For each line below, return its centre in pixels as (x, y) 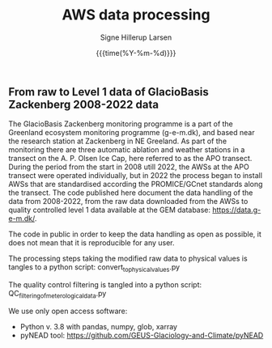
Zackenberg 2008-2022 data (84, 104)
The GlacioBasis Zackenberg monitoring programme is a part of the (121, 124)
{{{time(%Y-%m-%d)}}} (136, 53)
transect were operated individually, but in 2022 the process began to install (136, 176)
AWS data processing (136, 15)
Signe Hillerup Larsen (136, 37)
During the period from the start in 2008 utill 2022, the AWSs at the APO (129, 167)
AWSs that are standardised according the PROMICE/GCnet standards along (136, 185)
